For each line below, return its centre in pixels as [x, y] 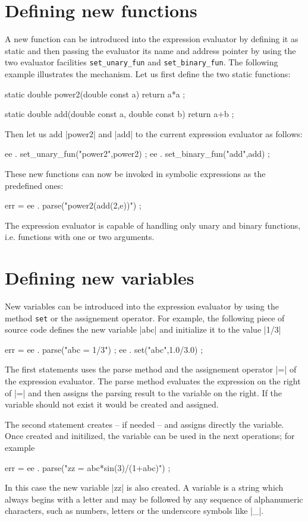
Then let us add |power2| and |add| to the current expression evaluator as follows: [154, 133]
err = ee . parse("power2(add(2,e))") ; [73, 205]
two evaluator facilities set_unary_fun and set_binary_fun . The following [142, 62]
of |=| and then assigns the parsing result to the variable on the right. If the [144, 392]
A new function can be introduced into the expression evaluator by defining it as [152, 39]
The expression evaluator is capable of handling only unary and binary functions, [153, 225]
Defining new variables [100, 278]
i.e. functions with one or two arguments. [80, 237]
